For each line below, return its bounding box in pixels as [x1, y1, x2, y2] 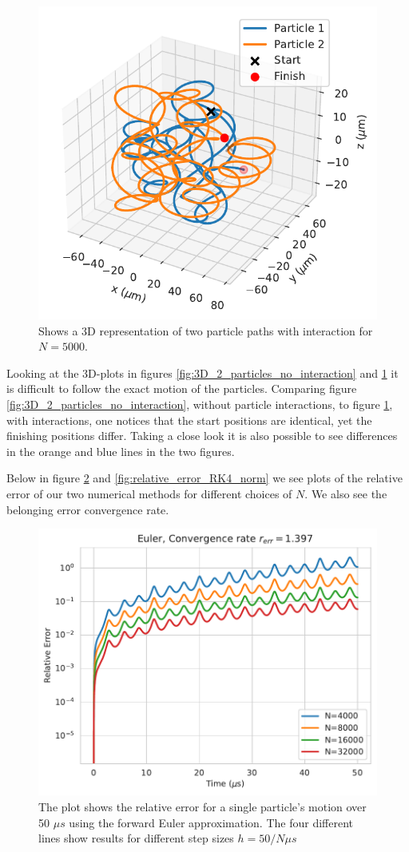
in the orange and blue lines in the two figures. [6, 442, 235, 459]
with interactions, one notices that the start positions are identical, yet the [6, 411, 372, 428]
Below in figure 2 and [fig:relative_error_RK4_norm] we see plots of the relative [6, 470, 403, 486]
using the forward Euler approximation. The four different [69, 814, 353, 830]
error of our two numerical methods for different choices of [6, 485, 292, 502]
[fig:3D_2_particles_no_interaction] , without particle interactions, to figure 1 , [6, 396, 393, 413]
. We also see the [304, 485, 387, 502]
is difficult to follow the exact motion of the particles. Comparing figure [6, 380, 357, 397]
